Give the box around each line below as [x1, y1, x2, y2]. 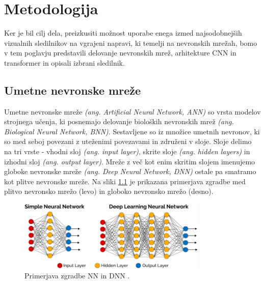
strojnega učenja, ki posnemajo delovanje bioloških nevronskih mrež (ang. [4, 116, 234, 127]
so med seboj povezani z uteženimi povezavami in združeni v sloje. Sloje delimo [4, 136, 252, 147]
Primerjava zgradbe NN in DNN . [24, 270, 130, 280]
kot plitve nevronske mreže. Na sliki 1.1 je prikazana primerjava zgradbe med [4, 176, 246, 186]
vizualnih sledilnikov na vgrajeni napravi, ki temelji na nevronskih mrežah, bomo [4, 37, 257, 48]
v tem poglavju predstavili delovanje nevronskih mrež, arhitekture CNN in [4, 47, 236, 58]
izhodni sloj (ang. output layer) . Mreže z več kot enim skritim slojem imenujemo [4, 156, 255, 166]
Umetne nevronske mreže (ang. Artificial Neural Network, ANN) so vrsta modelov [4, 106, 261, 117]
